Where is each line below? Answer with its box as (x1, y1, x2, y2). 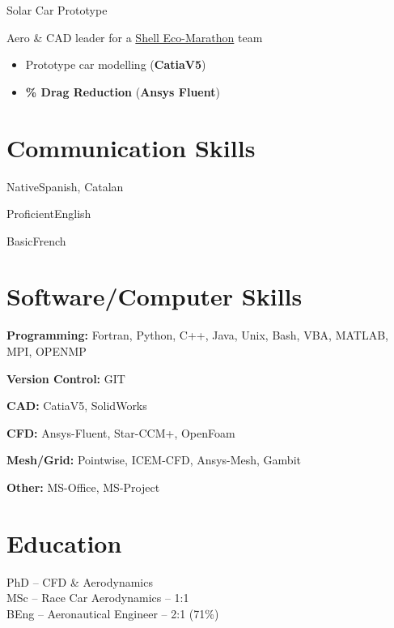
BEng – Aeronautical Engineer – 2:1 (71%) (6, 605, 219, 622)
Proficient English (6, 205, 91, 222)
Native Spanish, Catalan (6, 177, 124, 194)
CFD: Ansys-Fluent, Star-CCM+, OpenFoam (6, 424, 235, 441)
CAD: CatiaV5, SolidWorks (6, 397, 147, 414)
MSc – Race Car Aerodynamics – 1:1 (6, 589, 189, 606)
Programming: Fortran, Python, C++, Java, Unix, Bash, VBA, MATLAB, (6, 327, 388, 344)
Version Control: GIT (6, 370, 125, 387)
